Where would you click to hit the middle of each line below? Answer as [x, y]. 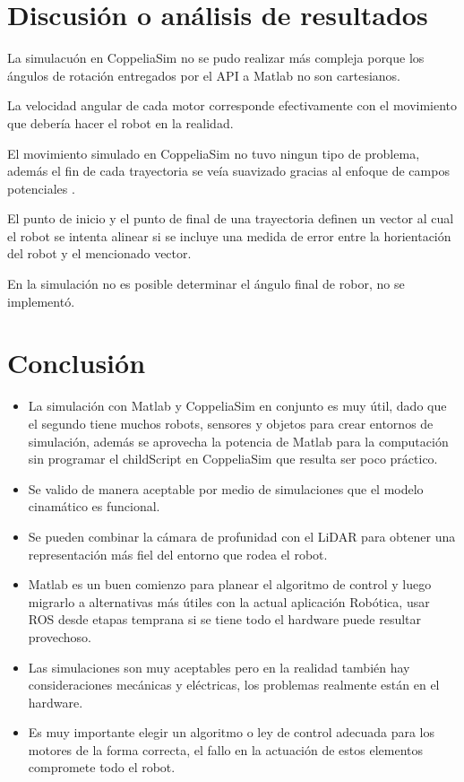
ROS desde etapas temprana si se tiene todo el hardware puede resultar [225, 619]
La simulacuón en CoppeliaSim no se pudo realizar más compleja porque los [216, 58]
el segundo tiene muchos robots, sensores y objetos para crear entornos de [231, 423]
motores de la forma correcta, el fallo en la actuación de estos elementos [226, 749]
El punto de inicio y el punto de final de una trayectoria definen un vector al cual [231, 218]
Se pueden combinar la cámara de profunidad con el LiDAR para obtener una [242, 536]
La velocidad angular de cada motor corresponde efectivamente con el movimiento [232, 105]
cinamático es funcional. [94, 506]
